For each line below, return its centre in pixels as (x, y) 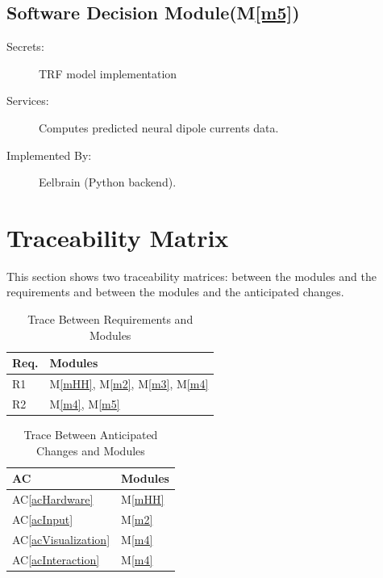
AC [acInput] (43, 519)
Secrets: (25, 46)
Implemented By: (49, 155)
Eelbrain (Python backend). (108, 182)
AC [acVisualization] (61, 539)
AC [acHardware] (53, 499)
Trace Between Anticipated (91, 435)
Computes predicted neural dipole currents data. (159, 127)
